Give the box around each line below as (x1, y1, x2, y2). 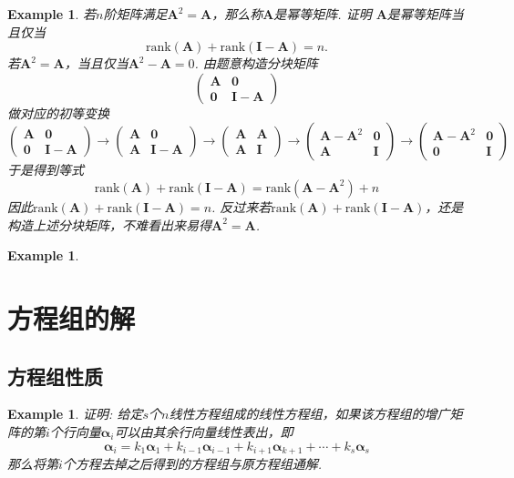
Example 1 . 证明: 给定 (7, 404, 143, 423)
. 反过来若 (211, 197, 272, 216)
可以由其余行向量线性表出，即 (114, 422, 293, 441)
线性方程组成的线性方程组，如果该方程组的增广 (169, 404, 450, 423)
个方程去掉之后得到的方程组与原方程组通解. (62, 453, 323, 473)
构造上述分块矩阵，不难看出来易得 (7, 215, 211, 234)
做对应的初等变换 (7, 103, 109, 122)
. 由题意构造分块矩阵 (194, 54, 318, 73)
